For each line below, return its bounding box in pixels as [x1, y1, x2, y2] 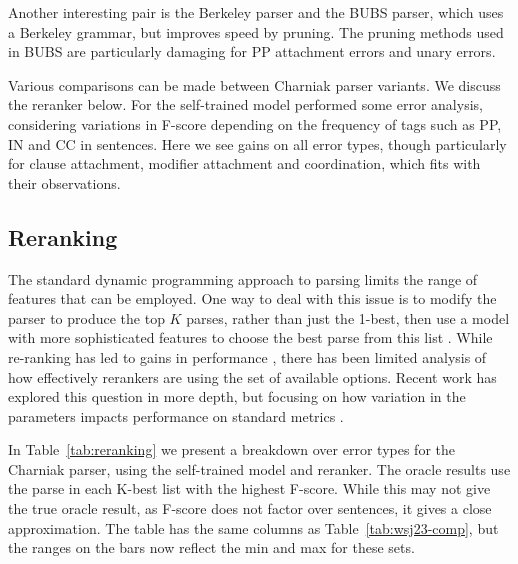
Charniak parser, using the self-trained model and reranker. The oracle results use [8, 458, 511, 479]
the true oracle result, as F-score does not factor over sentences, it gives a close [8, 498, 492, 519]
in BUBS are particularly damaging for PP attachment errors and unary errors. [8, 41, 496, 62]
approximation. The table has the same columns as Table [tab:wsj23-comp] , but [8, 517, 499, 538]
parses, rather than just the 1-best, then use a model [186, 307, 510, 328]
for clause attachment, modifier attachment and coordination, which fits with [8, 153, 481, 174]
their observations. [8, 172, 121, 193]
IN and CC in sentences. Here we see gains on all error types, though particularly [8, 133, 507, 154]
